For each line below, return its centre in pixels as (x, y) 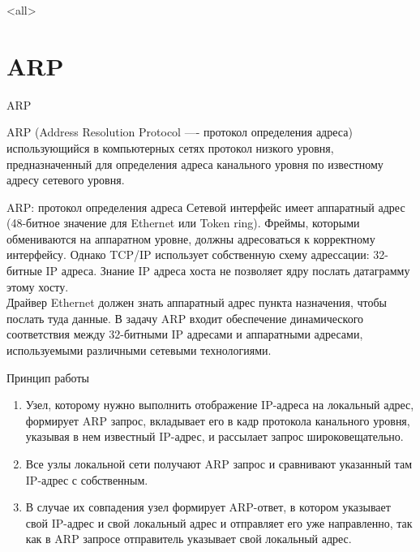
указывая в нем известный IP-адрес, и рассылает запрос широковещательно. (214, 436)
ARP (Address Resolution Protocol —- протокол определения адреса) (180, 132)
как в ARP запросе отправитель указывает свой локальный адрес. (189, 539)
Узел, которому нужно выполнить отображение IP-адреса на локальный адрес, (220, 405)
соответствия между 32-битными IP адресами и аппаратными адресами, (185, 334)
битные (24, 271)
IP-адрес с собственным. (87, 479)
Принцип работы (48, 377)
